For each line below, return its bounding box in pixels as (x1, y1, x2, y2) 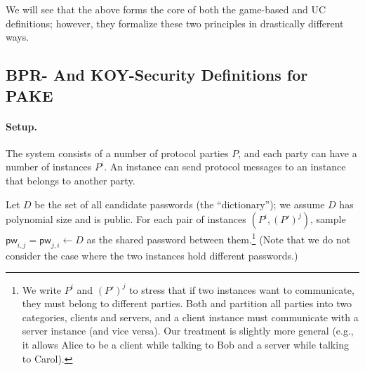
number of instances (6, 159, 92, 174)
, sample (310, 212, 346, 227)
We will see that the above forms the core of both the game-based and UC (6, 2, 326, 16)
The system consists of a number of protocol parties (6, 145, 229, 160)
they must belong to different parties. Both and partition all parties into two (22, 296, 352, 311)
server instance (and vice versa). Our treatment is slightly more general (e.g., (22, 323, 354, 338)
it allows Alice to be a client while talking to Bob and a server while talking (22, 337, 349, 352)
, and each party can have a (238, 145, 357, 160)
